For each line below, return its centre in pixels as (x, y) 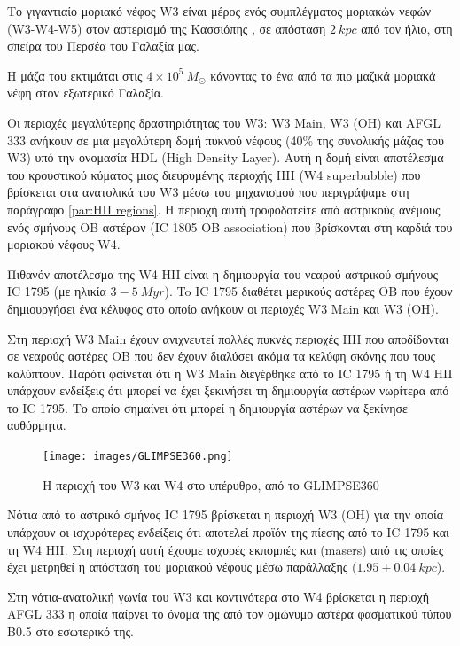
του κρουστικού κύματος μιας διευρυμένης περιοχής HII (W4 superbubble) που (214, 174)
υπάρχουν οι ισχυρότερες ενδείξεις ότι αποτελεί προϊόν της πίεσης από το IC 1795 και (228, 531)
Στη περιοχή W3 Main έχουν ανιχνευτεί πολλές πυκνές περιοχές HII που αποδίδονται (228, 338)
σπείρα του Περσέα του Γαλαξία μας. (103, 46)
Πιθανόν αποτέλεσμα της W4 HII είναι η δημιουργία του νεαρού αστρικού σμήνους (223, 273)
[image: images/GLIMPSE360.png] (138, 457)
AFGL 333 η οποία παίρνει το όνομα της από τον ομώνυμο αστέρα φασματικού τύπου (230, 614)
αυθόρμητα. (37, 425)
